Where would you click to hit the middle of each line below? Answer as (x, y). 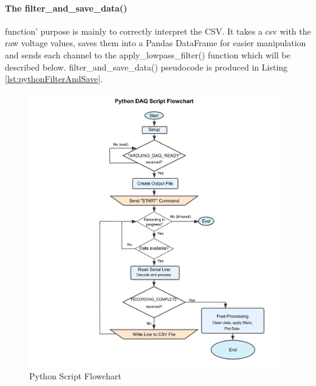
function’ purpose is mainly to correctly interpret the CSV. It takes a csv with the (158, 31)
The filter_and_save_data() (66, 8)
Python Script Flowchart (75, 376)
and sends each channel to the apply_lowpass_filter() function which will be (148, 54)
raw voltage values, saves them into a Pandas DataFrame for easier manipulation (156, 43)
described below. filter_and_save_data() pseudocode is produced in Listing (146, 67)
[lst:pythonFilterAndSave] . (54, 79)
